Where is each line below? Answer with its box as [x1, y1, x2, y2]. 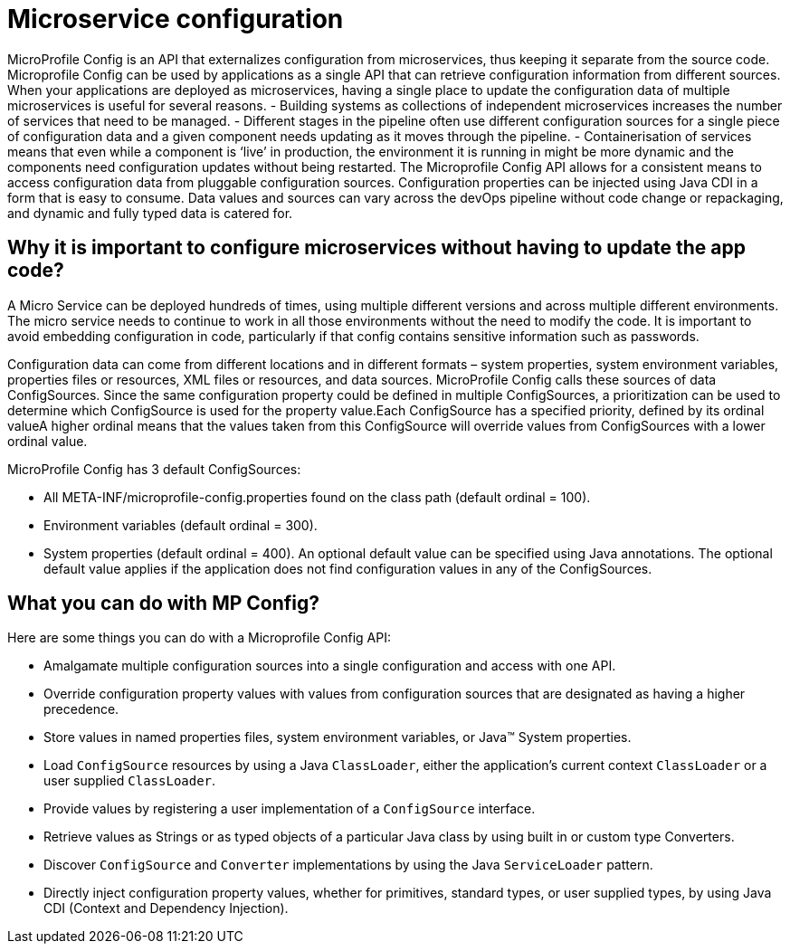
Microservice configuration [7, 4, 344, 34]
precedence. [43, 701, 119, 718]
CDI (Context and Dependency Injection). [43, 900, 289, 917]
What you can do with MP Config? [7, 592, 320, 615]
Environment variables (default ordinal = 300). [43, 517, 318, 533]
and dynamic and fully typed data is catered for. [7, 204, 293, 221]
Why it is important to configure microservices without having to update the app [7, 236, 746, 260]
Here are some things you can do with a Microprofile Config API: [7, 630, 391, 646]
